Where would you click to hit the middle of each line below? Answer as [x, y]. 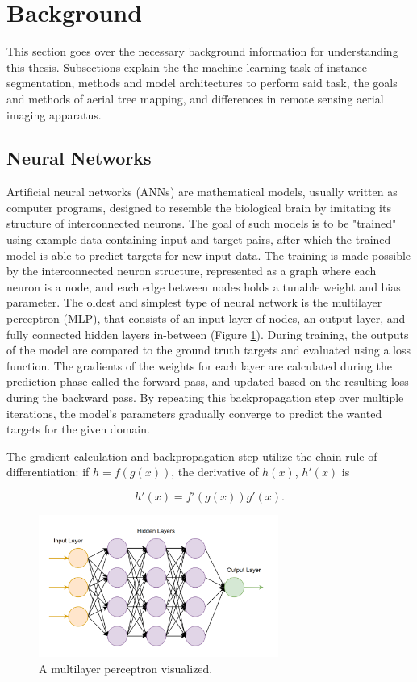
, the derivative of [215, 472]
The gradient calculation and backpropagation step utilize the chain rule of [192, 456]
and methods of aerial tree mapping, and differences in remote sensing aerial [195, 98]
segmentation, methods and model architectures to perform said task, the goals [202, 83]
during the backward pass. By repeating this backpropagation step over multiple [205, 397]
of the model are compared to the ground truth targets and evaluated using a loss [209, 350]
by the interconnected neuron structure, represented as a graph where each [192, 271]
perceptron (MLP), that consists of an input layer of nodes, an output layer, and [206, 318]
